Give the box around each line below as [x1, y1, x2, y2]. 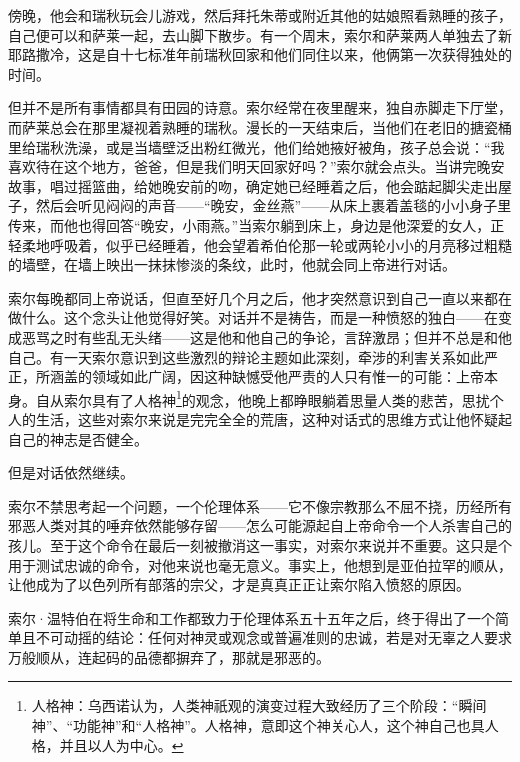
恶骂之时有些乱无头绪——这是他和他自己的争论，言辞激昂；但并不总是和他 [21, 326, 512, 347]
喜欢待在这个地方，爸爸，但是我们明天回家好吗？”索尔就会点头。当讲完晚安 [8, 156, 505, 177]
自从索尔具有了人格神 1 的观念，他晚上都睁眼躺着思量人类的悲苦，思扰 [35, 386, 490, 410]
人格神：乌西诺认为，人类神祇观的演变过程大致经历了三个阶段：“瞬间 [31, 695, 487, 716]
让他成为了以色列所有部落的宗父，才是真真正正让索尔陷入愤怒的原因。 [8, 574, 470, 595]
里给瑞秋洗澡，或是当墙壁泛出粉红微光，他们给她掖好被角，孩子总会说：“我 [8, 136, 505, 157]
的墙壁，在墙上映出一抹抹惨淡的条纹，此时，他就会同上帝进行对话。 [8, 254, 456, 275]
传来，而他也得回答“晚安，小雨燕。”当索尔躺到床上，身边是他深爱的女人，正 [8, 214, 505, 235]
